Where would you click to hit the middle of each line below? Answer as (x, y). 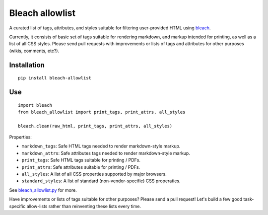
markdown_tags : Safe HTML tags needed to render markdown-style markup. (101, 146)
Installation (27, 65)
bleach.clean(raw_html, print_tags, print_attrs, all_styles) (95, 126)
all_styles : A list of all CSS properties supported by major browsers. (94, 174)
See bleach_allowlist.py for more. (43, 190)
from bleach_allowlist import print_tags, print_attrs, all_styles (102, 112)
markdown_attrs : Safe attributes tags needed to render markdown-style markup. (106, 153)
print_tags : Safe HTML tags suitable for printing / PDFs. (81, 160)
